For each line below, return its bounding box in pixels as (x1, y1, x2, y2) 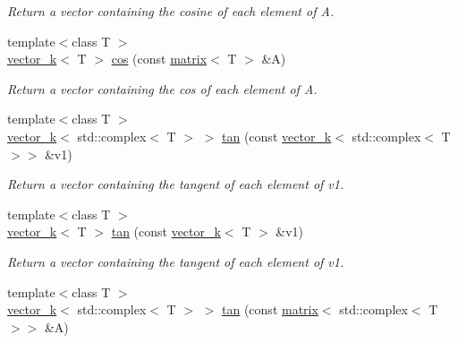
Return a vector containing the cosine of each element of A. (7, 2, 335, 20)
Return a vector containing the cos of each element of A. (7, 79, 318, 98)
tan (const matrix (222, 300, 318, 319)
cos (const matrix (111, 49, 208, 68)
